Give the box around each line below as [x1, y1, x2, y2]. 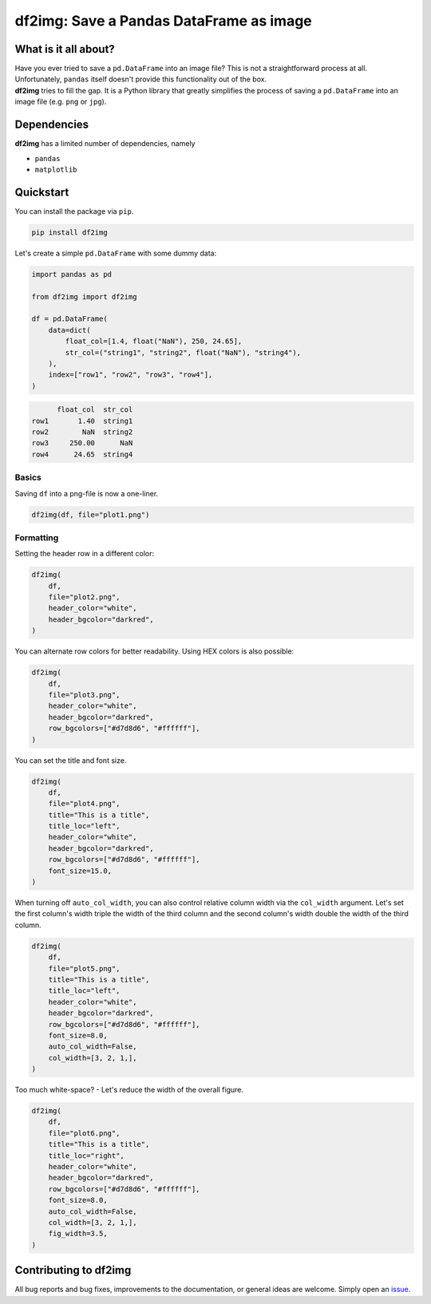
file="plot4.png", [48, 799, 121, 808]
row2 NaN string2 [31, 428, 133, 437]
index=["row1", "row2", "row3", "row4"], [48, 370, 213, 379]
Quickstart [14, 185, 69, 199]
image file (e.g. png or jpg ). [14, 97, 107, 107]
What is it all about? [14, 42, 115, 56]
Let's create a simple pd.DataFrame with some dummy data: [14, 248, 217, 258]
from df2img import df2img [31, 292, 137, 301]
